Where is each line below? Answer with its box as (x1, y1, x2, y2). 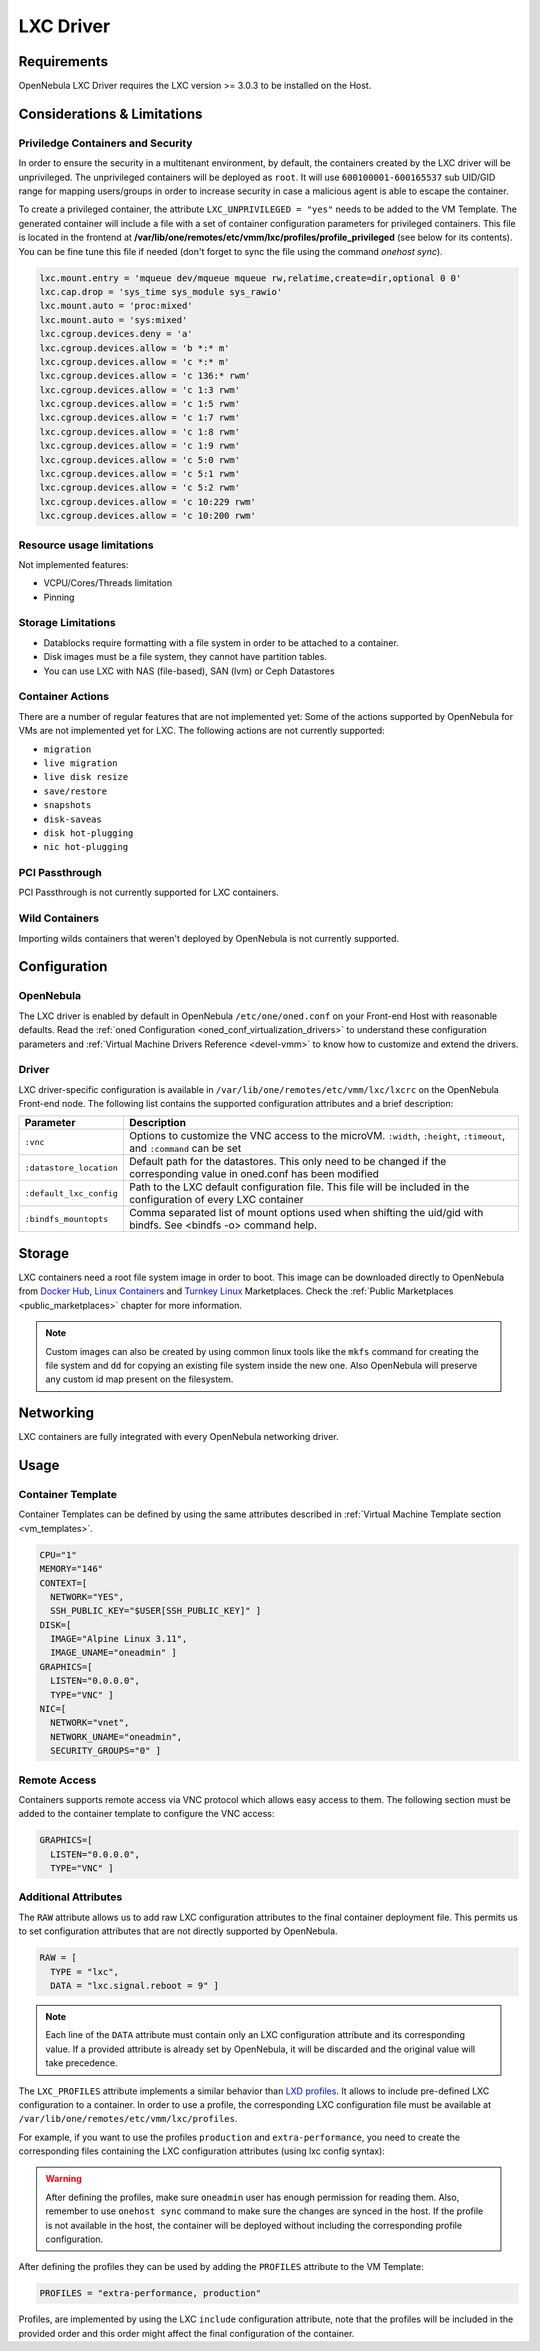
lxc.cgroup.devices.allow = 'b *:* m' (39, 342, 230, 354)
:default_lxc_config (24, 1188, 119, 1199)
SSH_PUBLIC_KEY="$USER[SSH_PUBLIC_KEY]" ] (50, 1605, 262, 1617)
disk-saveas (43, 813, 102, 825)
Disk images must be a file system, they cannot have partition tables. (43, 651, 327, 663)
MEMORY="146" (39, 1563, 104, 1575)
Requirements (18, 53, 109, 70)
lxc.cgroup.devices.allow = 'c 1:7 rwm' (39, 412, 240, 424)
